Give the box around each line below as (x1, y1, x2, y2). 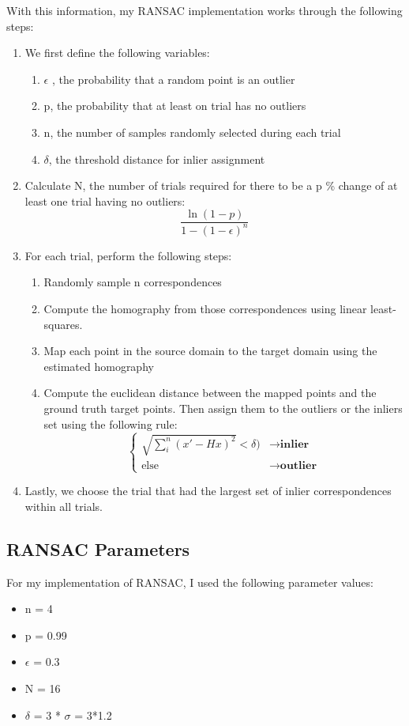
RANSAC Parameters (6, 536, 190, 561)
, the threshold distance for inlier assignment (48, 150, 265, 167)
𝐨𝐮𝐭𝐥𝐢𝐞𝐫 (280, 459, 317, 471)
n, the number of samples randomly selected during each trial (43, 123, 341, 140)
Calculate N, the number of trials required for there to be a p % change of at (24, 177, 398, 194)
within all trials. (24, 497, 103, 514)
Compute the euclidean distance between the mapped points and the (43, 384, 377, 401)
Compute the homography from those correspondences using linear (43, 300, 367, 316)
